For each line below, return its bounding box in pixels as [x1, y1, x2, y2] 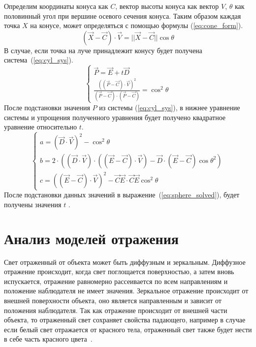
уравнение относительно [4, 122, 77, 132]
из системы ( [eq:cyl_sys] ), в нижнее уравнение [99, 102, 240, 112]
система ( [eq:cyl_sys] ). [4, 55, 73, 65]
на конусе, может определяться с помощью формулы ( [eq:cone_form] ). [30, 20, 243, 31]
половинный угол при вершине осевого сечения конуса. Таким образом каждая [4, 10, 241, 21]
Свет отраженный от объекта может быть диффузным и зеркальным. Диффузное [4, 256, 246, 267]
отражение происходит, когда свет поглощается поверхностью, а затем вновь [4, 266, 234, 277]
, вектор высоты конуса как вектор [115, 1, 219, 11]
